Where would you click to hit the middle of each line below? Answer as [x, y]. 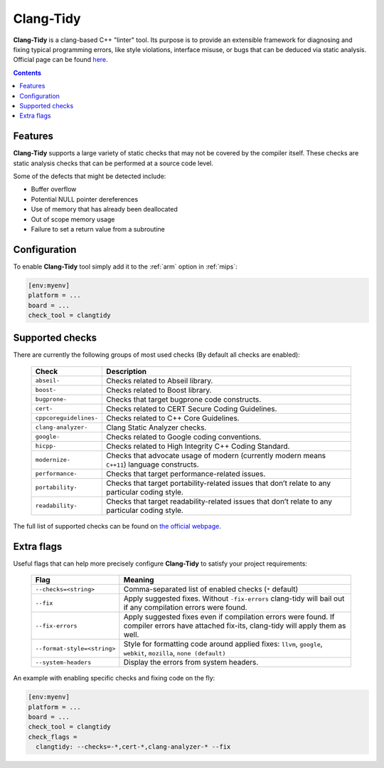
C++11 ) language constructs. [153, 465]
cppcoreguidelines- [67, 418]
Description [127, 371]
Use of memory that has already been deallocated [104, 209]
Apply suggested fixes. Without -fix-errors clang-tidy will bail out [234, 598]
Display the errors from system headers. [191, 663]
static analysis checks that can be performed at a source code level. [113, 163]
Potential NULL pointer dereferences [85, 199]
